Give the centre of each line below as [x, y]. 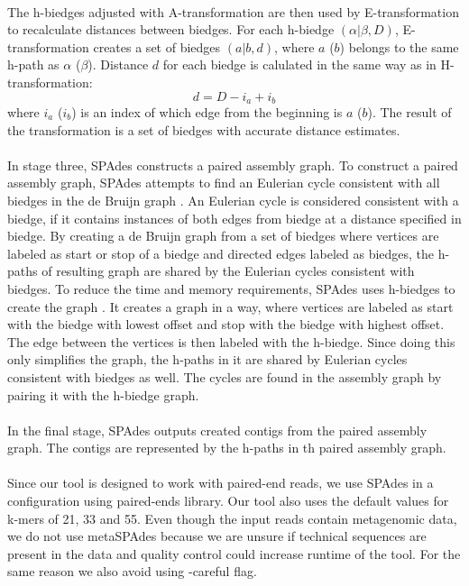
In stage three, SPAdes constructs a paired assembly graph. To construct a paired [233, 165]
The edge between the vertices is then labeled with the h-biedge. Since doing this [231, 341]
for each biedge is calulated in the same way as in [299, 64]
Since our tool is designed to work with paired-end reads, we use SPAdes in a [221, 483]
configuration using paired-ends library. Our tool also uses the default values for [228, 501]
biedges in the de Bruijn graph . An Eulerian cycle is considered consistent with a [233, 200]
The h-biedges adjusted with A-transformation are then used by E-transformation [233, 11]
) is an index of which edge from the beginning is [207, 112]
